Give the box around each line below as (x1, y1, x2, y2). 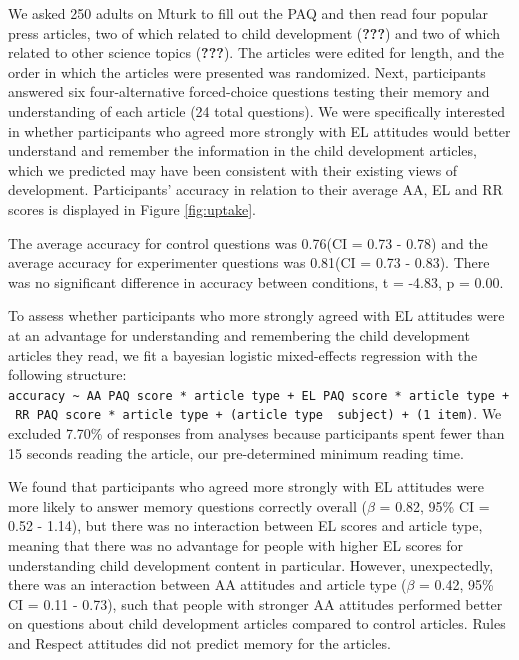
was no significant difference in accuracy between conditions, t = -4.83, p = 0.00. (8, 271, 504, 292)
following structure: (8, 364, 127, 385)
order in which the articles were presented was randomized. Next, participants (8, 61, 486, 82)
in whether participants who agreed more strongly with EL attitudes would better (8, 120, 511, 141)
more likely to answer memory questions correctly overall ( (8, 495, 367, 516)
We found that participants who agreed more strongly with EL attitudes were (8, 476, 485, 497)
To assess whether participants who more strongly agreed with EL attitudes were (8, 305, 505, 326)
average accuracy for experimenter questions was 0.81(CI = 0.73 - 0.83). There (8, 252, 490, 273)
